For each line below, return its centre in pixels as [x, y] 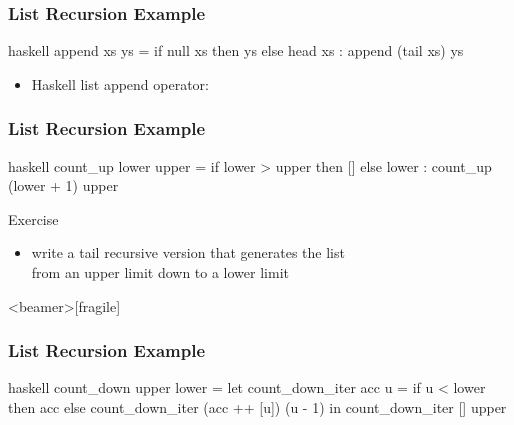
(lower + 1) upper [63, 185]
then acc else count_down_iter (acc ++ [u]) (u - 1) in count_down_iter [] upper [257, 407]
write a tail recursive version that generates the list [188, 252]
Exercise [33, 218]
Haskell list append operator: [120, 83]
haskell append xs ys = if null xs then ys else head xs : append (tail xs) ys [236, 50]
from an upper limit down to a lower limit [160, 272]
